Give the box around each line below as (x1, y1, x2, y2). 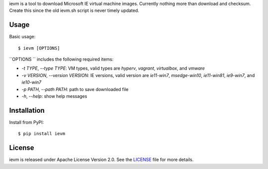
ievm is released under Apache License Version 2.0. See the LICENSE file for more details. (9, 157, 194, 163)
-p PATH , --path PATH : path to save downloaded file (21, 86, 129, 92)
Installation (9, 106, 45, 114)
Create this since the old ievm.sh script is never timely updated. (9, 7, 139, 13)
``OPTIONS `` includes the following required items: (9, 56, 114, 62)
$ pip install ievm (18, 131, 66, 137)
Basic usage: (9, 34, 36, 40)
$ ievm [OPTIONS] (18, 45, 60, 51)
